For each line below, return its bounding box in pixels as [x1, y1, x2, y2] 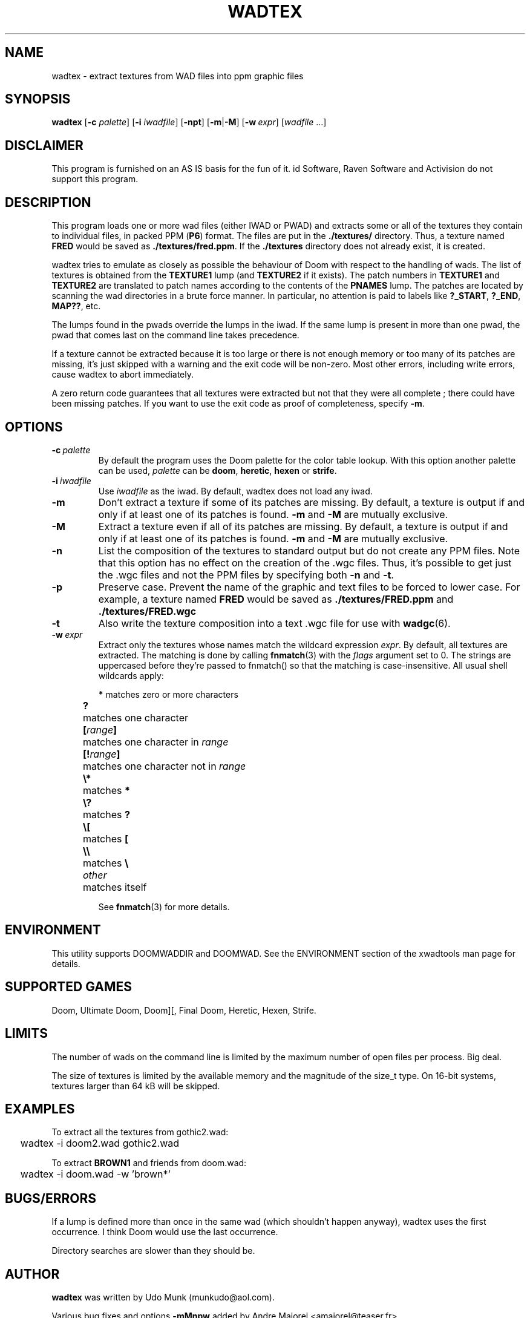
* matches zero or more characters [98, 689, 238, 700]
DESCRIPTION [5, 194, 91, 210]
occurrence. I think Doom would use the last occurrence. [51, 1227, 278, 1238]
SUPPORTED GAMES [5, 979, 132, 995]
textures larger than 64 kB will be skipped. [51, 1080, 220, 1091]
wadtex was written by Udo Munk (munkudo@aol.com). [51, 1292, 275, 1303]
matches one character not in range [82, 759, 246, 772]
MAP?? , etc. [51, 301, 101, 312]
